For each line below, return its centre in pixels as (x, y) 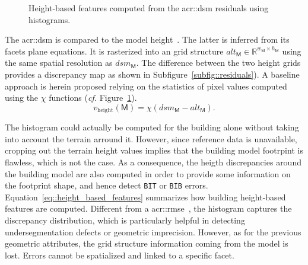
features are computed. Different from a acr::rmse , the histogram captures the (148, 208)
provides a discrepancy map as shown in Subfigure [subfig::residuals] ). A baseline (152, 74)
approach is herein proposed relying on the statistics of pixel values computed (146, 86)
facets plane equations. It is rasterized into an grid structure (114, 51)
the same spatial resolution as (59, 63)
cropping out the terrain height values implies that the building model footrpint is (154, 150)
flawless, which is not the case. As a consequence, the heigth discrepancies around (153, 162)
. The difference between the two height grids (218, 63)
